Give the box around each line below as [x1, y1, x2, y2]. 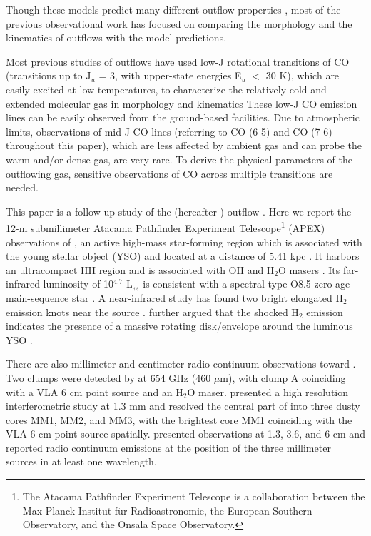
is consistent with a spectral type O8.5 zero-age [143, 276, 350, 291]
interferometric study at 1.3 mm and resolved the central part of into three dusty [6, 398, 360, 413]
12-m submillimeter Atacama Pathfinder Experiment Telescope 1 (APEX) [6, 218, 325, 235]
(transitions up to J [6, 68, 91, 83]
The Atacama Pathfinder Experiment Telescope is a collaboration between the [22, 489, 365, 504]
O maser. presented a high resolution [187, 384, 349, 399]
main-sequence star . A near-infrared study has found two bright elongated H [6, 290, 344, 305]
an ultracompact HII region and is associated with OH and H [6, 262, 275, 277]
